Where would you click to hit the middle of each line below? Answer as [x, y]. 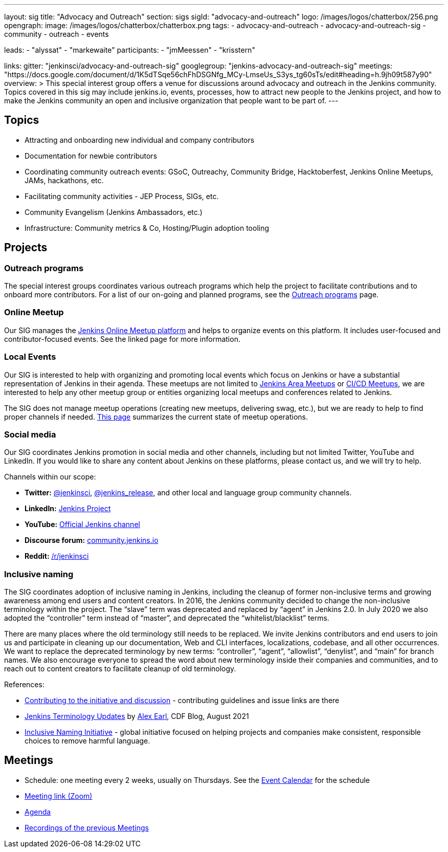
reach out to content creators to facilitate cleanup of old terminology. [120, 669]
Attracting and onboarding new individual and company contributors [140, 140]
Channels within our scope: [50, 477]
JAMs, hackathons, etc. [64, 180]
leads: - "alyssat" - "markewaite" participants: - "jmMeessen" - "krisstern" [130, 50]
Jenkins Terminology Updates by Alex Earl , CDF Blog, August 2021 [137, 716]
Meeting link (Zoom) [59, 796]
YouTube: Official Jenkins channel [82, 525]
